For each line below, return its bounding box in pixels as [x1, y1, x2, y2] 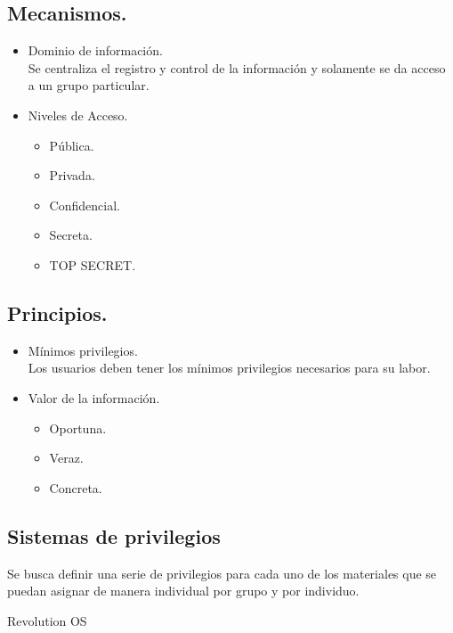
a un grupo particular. [28, 76, 150, 95]
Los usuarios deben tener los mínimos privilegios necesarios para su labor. [28, 358, 431, 377]
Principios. [7, 299, 108, 326]
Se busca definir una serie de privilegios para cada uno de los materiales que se [7, 563, 437, 582]
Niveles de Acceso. [28, 105, 128, 124]
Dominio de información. [28, 41, 163, 60]
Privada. [49, 166, 95, 185]
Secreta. [49, 226, 93, 244]
